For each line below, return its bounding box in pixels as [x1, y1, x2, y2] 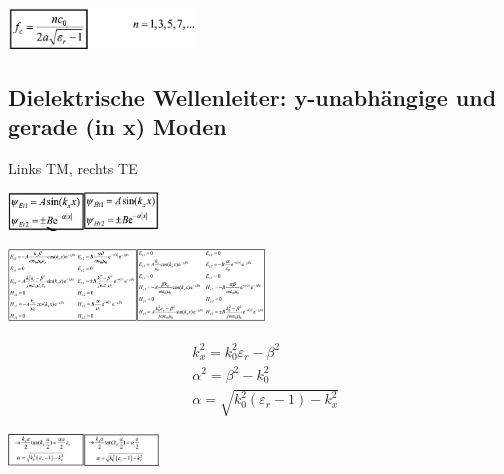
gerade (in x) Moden [8, 111, 227, 142]
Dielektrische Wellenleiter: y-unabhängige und [8, 81, 497, 112]
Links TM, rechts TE [8, 157, 138, 178]
